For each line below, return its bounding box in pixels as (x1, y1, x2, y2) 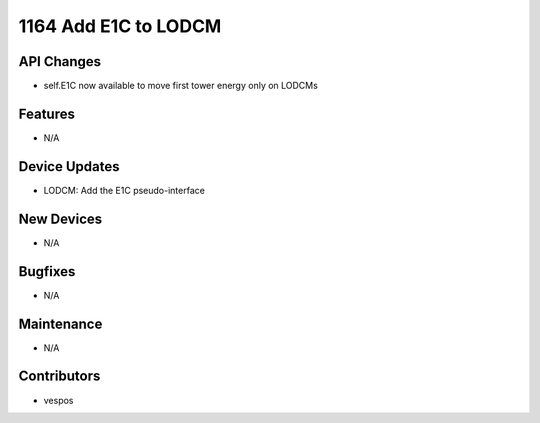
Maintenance (18, 315, 103, 332)
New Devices (18, 210, 103, 227)
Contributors (18, 368, 101, 385)
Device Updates (18, 158, 120, 175)
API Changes (18, 53, 102, 70)
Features (18, 105, 75, 122)
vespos (43, 394, 74, 406)
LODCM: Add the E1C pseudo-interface (43, 184, 205, 196)
